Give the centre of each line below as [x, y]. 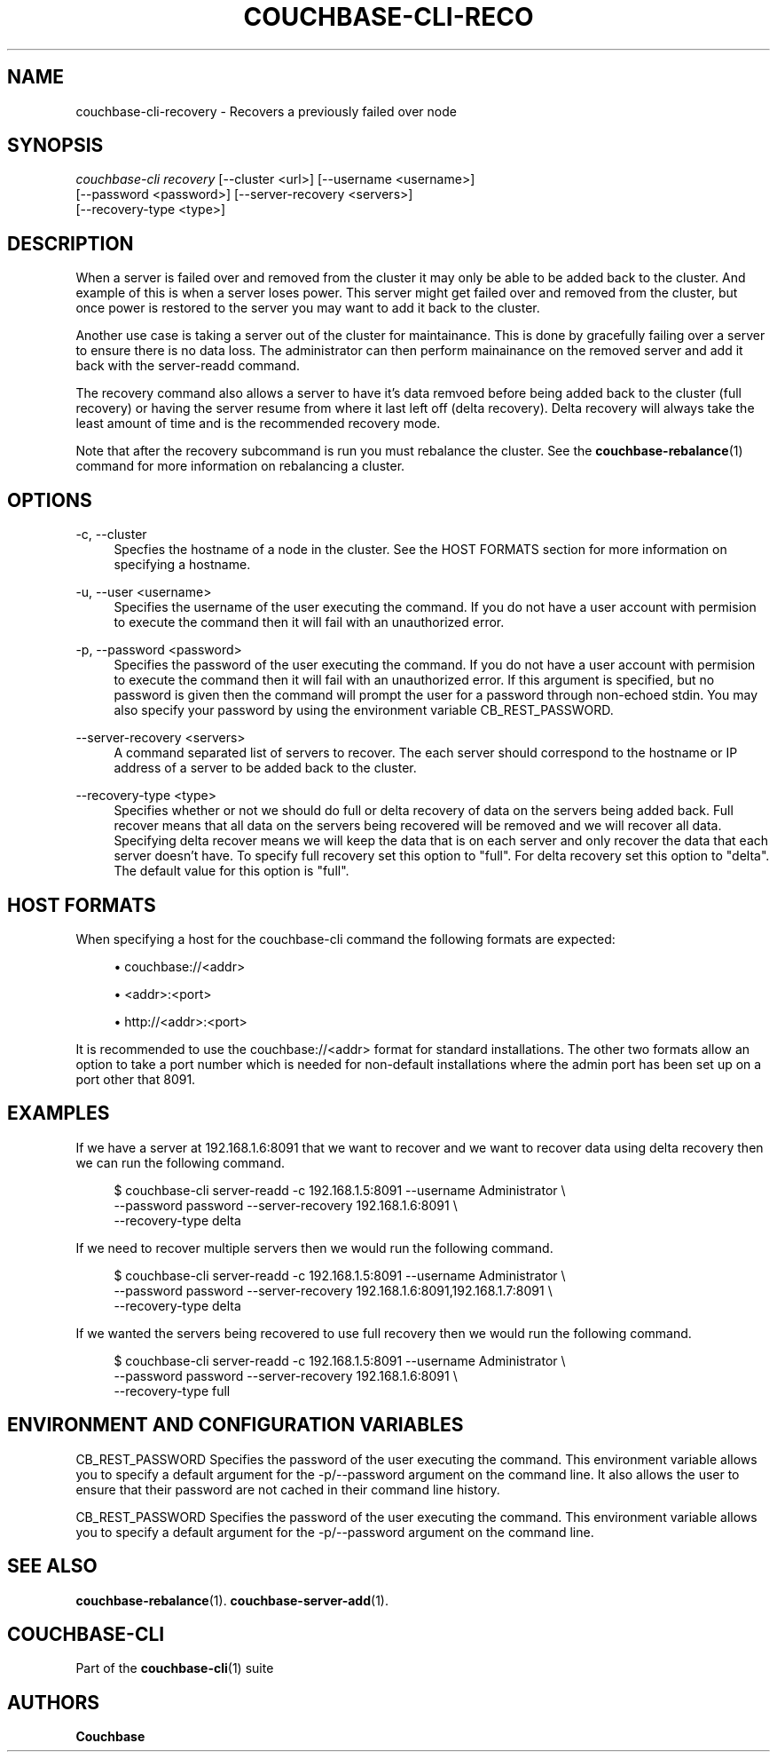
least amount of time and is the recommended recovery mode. [258, 424]
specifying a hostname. [182, 565]
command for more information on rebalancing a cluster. [240, 466]
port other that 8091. [136, 1079]
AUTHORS [54, 1702]
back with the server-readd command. [188, 366]
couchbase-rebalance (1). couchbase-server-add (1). [232, 1600]
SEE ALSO [52, 1566]
